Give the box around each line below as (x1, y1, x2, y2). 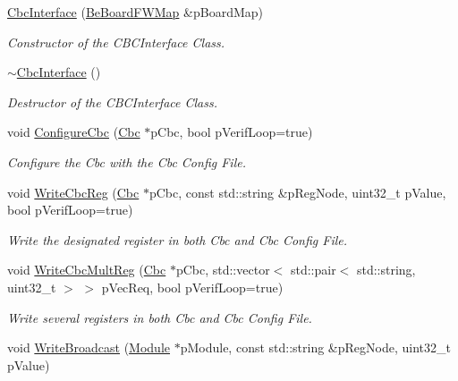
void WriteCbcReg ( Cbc (7, 182, 140, 201)
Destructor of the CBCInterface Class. (7, 92, 218, 111)
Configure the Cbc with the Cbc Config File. (7, 152, 246, 171)
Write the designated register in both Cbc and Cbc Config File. (7, 230, 348, 249)
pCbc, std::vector (175, 260, 270, 279)
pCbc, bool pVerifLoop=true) (150, 123, 313, 141)
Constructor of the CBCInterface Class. (7, 32, 225, 51)
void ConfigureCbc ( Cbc (7, 123, 140, 141)
